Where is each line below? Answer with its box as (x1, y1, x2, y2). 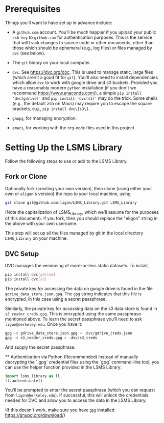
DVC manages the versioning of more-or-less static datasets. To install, (5, 263, 149, 269)
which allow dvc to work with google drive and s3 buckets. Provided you (12, 80, 158, 85)
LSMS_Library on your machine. (5, 235, 68, 241)
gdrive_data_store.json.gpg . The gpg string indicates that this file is (5, 291, 142, 297)
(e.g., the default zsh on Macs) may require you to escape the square (12, 100, 152, 106)
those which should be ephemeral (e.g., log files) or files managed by (12, 45, 153, 51)
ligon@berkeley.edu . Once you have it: (5, 321, 82, 327)
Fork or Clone (5, 172, 47, 181)
